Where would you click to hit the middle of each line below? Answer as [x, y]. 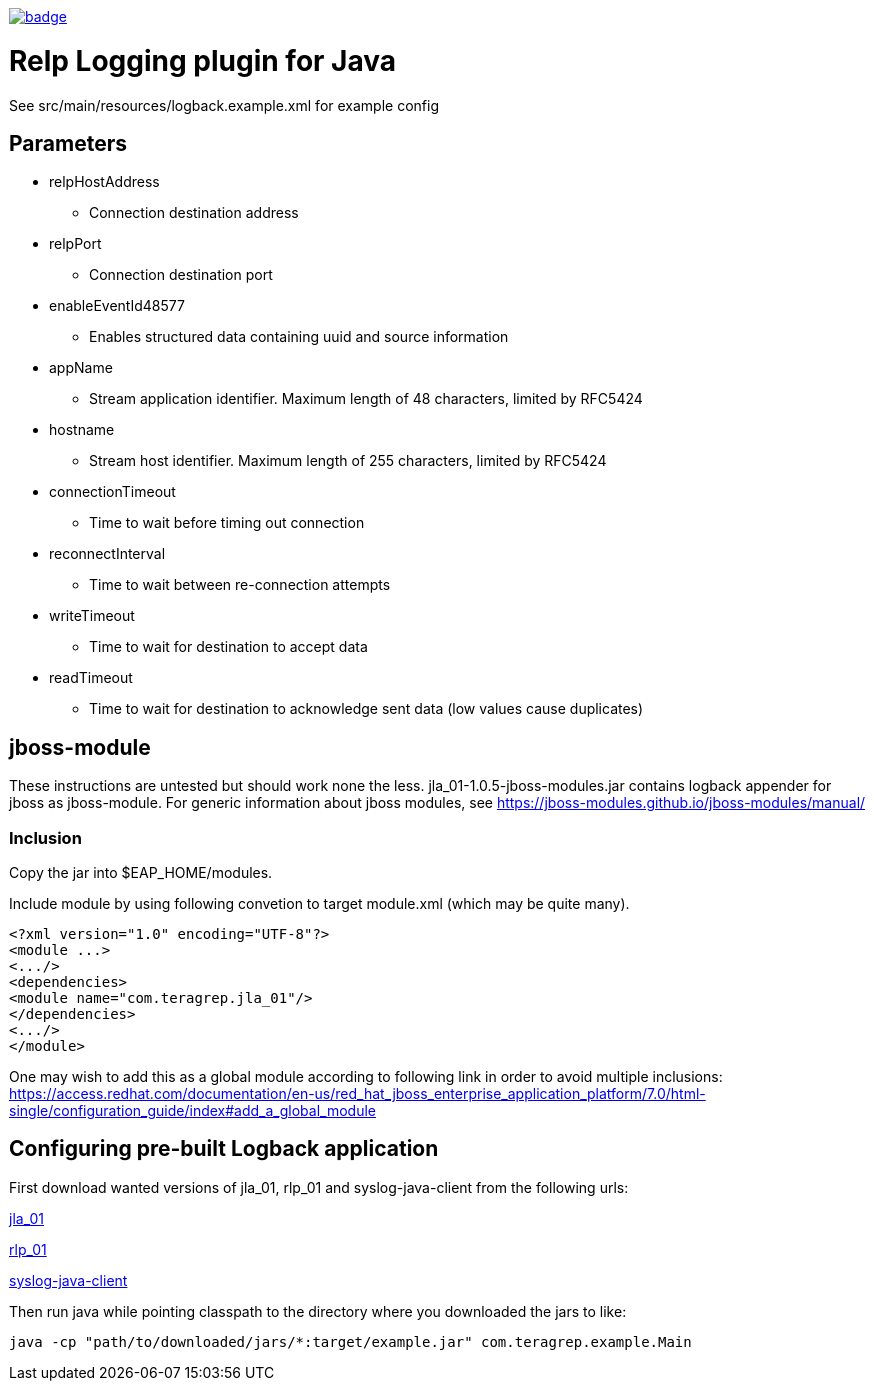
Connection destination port [181, 275]
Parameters [68, 143]
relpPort [75, 244]
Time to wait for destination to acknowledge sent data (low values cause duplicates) [366, 709]
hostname [82, 430]
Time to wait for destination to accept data [228, 647]
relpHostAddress [104, 182]
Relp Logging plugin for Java [202, 60]
